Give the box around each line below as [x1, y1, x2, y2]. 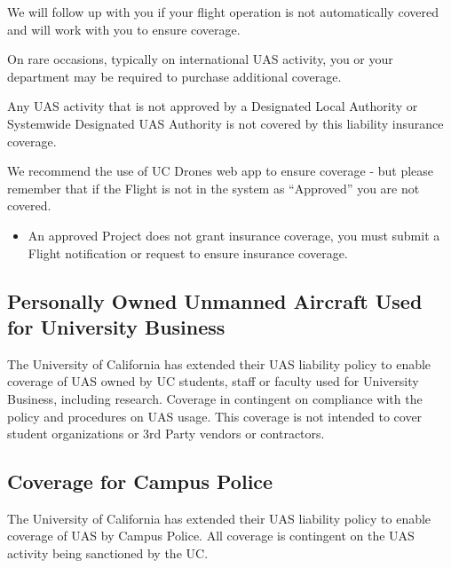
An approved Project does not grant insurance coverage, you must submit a [28, 225, 440, 244]
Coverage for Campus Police [7, 468, 273, 495]
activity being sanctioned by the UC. [7, 544, 209, 563]
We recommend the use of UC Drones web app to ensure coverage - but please [7, 162, 434, 180]
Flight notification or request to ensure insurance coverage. [28, 243, 348, 262]
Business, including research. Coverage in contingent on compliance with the [7, 389, 423, 407]
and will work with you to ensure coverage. [7, 20, 241, 38]
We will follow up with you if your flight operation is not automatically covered [7, 3, 439, 20]
